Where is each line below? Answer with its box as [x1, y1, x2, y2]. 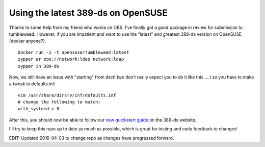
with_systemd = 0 [18, 106, 59, 112]
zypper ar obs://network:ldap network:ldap [18, 56, 124, 62]
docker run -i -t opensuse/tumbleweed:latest [18, 49, 130, 55]
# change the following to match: [18, 99, 101, 105]
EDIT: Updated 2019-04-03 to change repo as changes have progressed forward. [9, 135, 174, 141]
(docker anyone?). [9, 38, 46, 44]
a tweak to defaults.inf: [9, 81, 56, 87]
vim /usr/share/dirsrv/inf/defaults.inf [18, 92, 116, 98]
